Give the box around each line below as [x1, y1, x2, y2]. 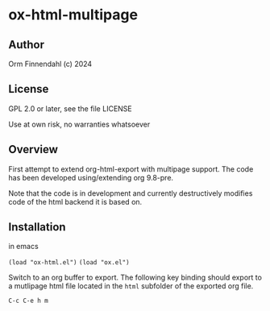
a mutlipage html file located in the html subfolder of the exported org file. [8, 281, 254, 291]
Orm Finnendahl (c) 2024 [8, 59, 93, 68]
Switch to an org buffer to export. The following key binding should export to [8, 272, 262, 283]
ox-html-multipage [8, 6, 139, 24]
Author [8, 38, 44, 52]
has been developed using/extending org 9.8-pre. [8, 172, 174, 182]
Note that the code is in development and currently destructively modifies [8, 188, 253, 198]
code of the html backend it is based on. [8, 197, 143, 206]
